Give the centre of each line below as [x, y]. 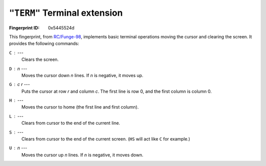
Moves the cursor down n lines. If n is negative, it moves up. [83, 75]
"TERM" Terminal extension [66, 13]
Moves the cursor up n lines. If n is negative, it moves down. [83, 155]
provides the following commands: [44, 44]
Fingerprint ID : [24, 28]
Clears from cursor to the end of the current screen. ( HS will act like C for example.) [106, 139]
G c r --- [20, 84]
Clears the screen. [40, 59]
